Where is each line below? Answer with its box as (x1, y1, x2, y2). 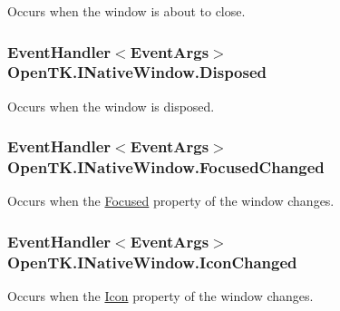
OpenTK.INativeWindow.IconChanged (7, 250, 297, 273)
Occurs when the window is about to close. (7, 2, 246, 20)
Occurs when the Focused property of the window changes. (7, 191, 335, 210)
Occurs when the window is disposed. (7, 96, 215, 115)
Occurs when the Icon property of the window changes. (7, 287, 314, 306)
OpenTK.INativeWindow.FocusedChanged (7, 156, 325, 179)
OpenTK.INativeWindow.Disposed (7, 61, 267, 83)
